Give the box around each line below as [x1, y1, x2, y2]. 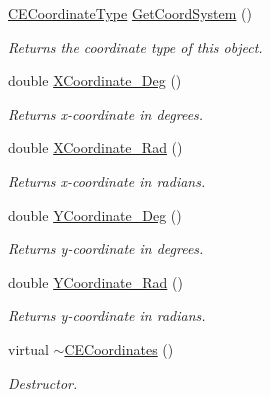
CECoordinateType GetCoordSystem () [8, 3, 252, 23]
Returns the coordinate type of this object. [8, 36, 263, 57]
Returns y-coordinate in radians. [8, 305, 206, 326]
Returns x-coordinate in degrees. [8, 103, 204, 124]
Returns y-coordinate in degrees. [8, 238, 204, 259]
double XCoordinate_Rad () [8, 137, 183, 158]
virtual [8, 338, 49, 359]
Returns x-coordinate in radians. [8, 170, 206, 191]
